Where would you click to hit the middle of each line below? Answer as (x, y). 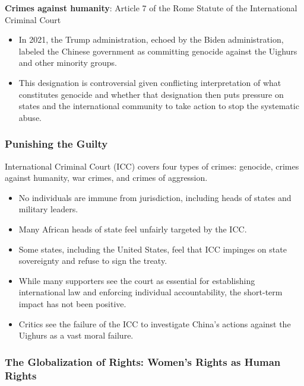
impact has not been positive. (72, 303)
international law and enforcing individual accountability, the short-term (151, 292)
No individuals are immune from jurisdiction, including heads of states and (155, 197)
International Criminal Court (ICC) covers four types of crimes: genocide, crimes (152, 166)
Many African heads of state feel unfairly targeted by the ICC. (133, 229)
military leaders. (48, 209)
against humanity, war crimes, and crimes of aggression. (106, 178)
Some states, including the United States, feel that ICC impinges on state (153, 249)
